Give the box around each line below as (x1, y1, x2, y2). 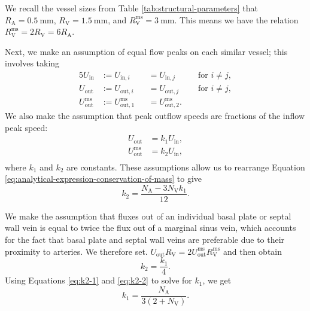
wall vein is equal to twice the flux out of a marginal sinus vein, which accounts (5, 221, 296, 234)
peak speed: (5, 121, 48, 133)
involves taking (5, 57, 60, 69)
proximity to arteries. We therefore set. (5, 245, 148, 257)
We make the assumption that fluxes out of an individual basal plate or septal (5, 209, 291, 222)
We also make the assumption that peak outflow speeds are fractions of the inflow (5, 109, 305, 121)
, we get (202, 274, 232, 286)
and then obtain (223, 245, 282, 257)
